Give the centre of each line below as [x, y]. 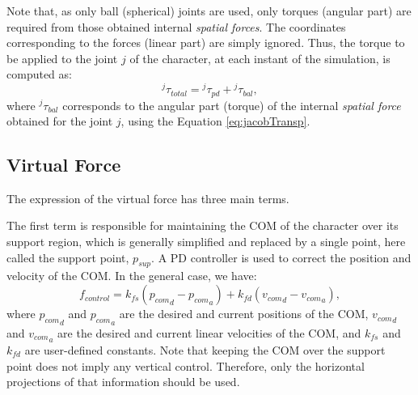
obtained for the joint [60, 121]
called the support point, [68, 257]
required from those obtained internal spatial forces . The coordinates [176, 26]
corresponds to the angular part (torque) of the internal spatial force [232, 105]
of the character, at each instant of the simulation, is [260, 58]
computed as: [39, 74]
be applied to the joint [62, 58]
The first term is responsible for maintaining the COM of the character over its [203, 225]
